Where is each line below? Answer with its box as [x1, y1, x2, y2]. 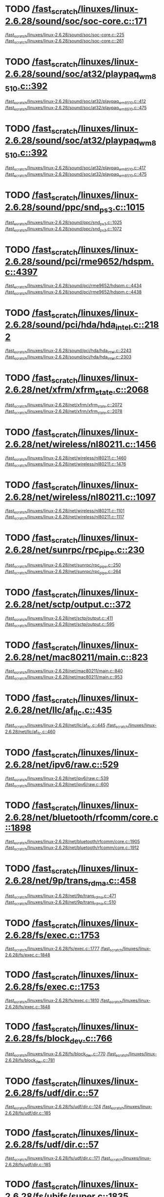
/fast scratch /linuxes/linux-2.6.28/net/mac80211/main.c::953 [5, 674, 123, 681]
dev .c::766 [69, 1033, 112, 1046]
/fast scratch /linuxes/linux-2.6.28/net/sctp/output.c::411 [5, 615, 113, 622]
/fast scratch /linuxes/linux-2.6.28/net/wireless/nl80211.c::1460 [5, 455, 127, 462]
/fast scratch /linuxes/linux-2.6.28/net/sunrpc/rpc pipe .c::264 [5, 569, 121, 576]
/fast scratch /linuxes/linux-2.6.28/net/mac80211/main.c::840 [5, 668, 123, 675]
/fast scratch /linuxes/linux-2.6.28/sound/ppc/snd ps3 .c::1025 [5, 219, 122, 227]
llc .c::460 [37, 729, 56, 736]
